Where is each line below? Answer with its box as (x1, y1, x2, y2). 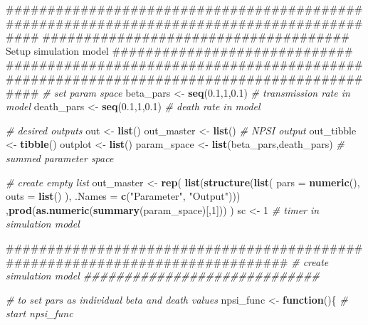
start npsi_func (6, 306, 73, 321)
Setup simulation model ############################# (6, 43, 353, 58)
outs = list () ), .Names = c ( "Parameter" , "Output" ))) (6, 188, 241, 203)
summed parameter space (6, 150, 114, 165)
